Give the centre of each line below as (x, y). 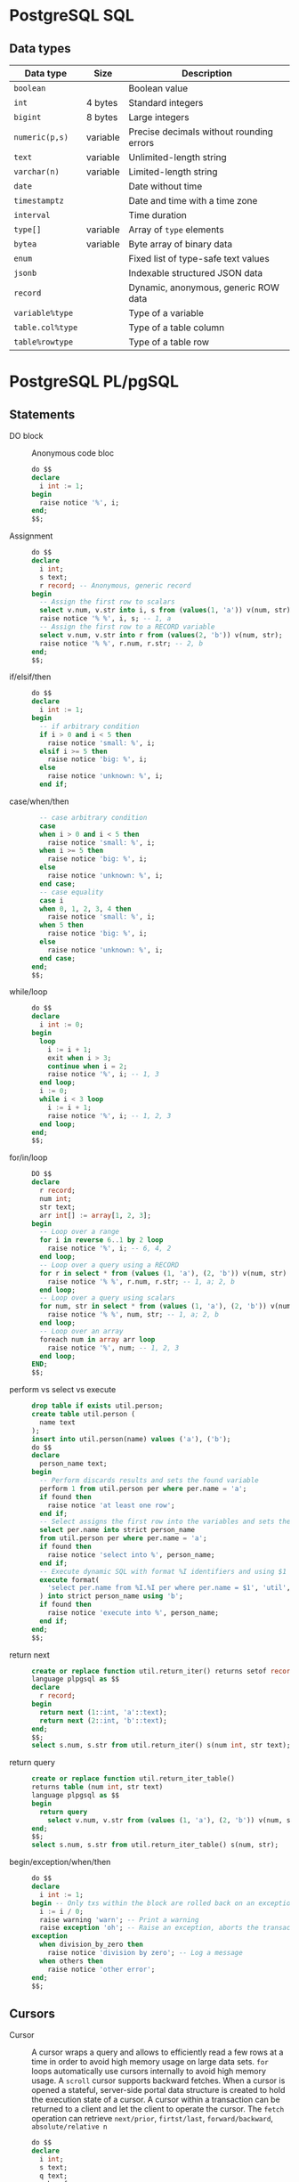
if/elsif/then (30, 677)
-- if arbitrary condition (89, 726)
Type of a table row (169, 342)
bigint (28, 117)
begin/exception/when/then (60, 1862)
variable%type (44, 313)
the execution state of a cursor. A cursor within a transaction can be (156, 2100)
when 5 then (62, 925)
